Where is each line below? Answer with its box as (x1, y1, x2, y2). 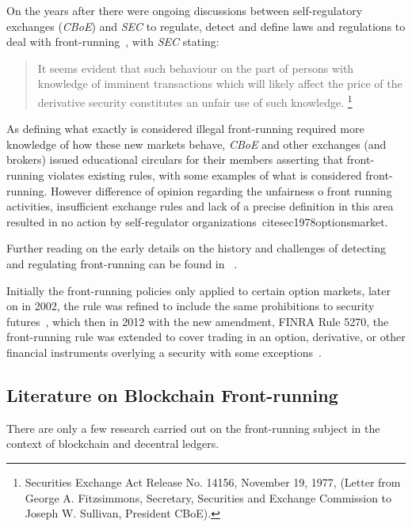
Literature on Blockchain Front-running (6, 382, 338, 407)
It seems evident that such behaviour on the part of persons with (37, 59, 354, 76)
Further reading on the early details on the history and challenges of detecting (6, 240, 386, 256)
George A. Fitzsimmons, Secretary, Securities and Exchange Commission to (25, 489, 392, 506)
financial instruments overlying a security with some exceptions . (6, 343, 322, 360)
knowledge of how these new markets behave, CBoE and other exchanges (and (6, 135, 387, 152)
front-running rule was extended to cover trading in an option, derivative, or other (6, 328, 406, 345)
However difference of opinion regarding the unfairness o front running (51, 182, 392, 199)
